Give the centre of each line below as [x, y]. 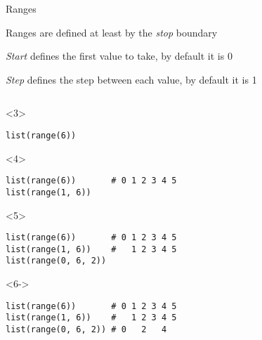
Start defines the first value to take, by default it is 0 [119, 56]
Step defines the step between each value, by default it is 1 [131, 79]
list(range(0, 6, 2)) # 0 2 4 [86, 329]
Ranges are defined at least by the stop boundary [112, 32]
